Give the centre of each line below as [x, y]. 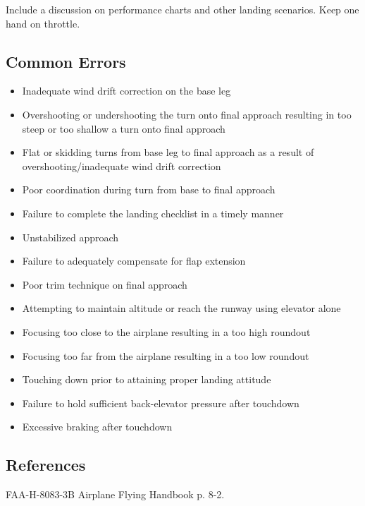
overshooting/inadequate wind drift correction [122, 165]
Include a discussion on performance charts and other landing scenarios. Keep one [182, 9]
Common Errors [66, 61]
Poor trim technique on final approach [105, 284]
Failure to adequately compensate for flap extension [134, 261]
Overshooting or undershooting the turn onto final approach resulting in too [187, 114]
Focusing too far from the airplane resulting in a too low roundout [166, 355]
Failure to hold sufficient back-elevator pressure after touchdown [161, 403]
